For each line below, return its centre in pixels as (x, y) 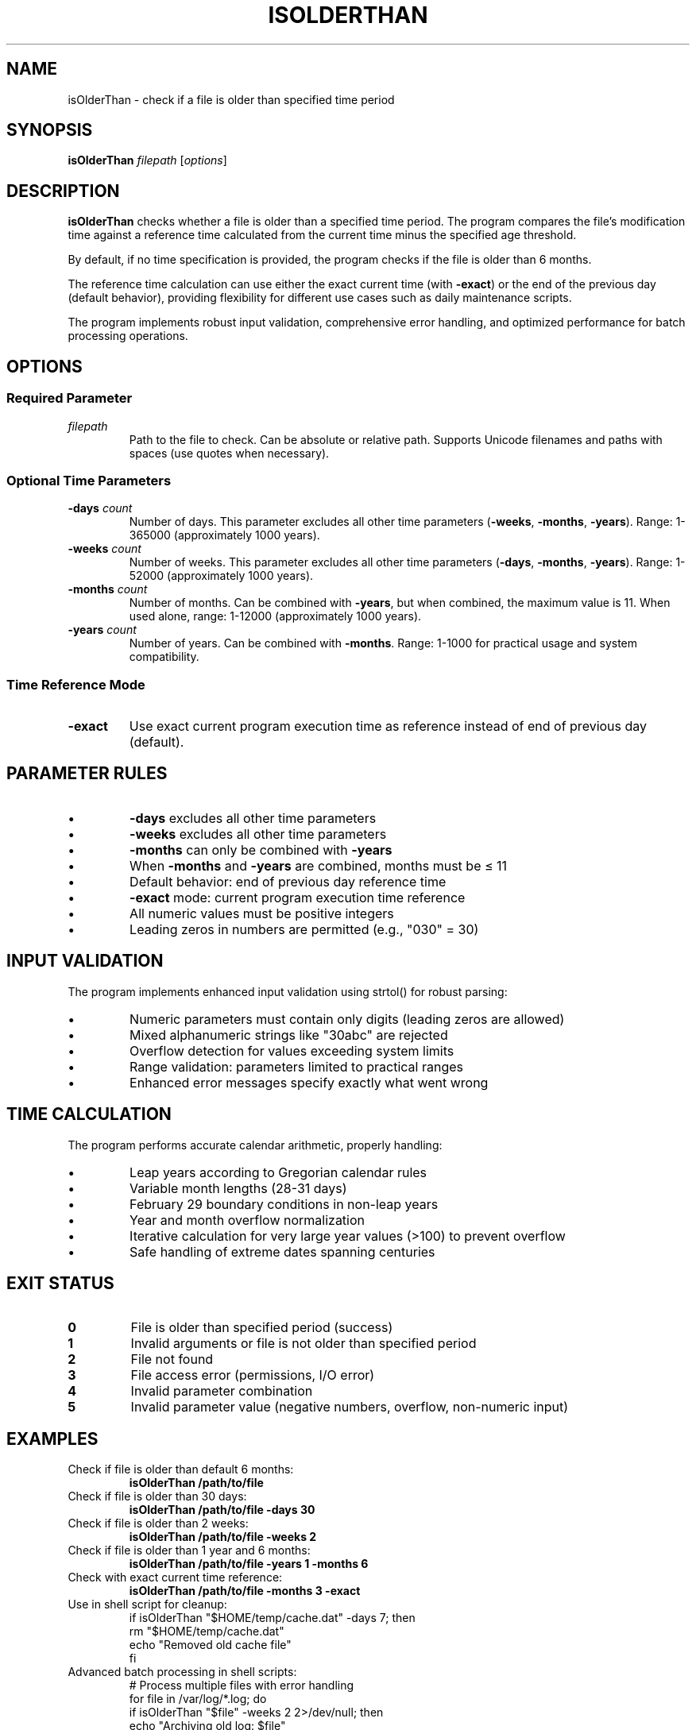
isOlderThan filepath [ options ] (147, 160)
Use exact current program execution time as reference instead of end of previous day (388, 726)
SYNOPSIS (50, 130)
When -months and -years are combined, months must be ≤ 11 (319, 865)
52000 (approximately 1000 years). (221, 576)
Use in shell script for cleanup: (147, 1604)
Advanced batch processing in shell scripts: (182, 1672)
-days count (100, 508)
